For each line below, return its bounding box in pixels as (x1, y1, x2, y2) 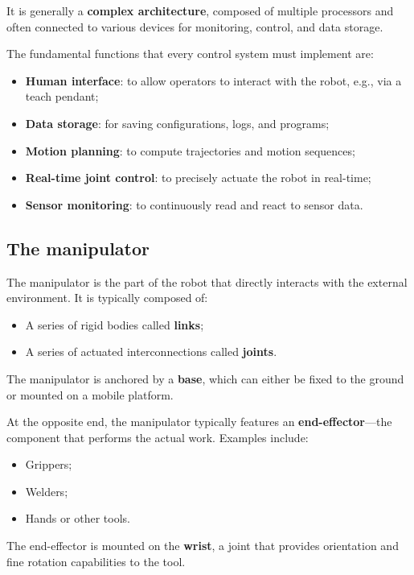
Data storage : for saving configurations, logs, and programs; (25, 114, 330, 131)
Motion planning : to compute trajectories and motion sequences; (25, 142, 355, 159)
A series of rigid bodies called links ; (25, 316, 204, 333)
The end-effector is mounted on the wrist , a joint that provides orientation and (6, 537, 399, 554)
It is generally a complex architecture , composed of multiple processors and (6, 2, 394, 19)
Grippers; (25, 456, 72, 473)
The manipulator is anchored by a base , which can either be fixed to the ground (6, 370, 404, 387)
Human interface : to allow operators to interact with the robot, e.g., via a (25, 72, 402, 89)
